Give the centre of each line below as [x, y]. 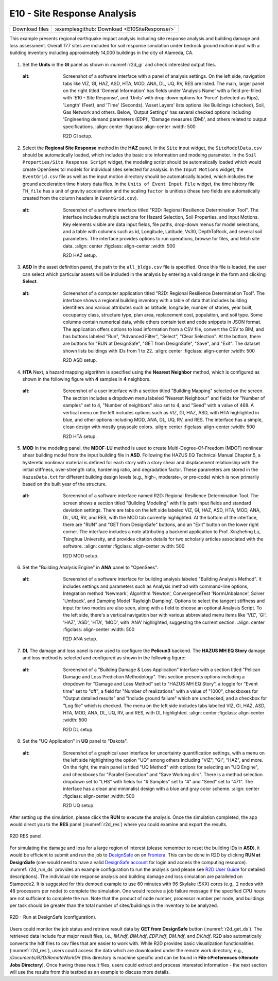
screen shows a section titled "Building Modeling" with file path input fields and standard [157, 503]
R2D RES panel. [26, 836]
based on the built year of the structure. [65, 484]
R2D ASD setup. [80, 360]
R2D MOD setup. [81, 555]
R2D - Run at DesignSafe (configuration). [53, 917]
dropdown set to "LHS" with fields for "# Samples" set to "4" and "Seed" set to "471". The [158, 782]
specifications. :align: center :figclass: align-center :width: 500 [129, 127]
